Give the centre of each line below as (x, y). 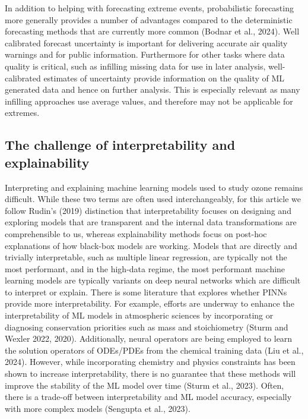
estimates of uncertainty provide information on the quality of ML (164, 78)
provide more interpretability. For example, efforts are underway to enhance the (150, 303)
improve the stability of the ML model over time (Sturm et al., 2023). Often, (145, 385)
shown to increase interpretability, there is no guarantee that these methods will (150, 374)
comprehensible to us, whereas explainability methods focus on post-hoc (136, 233)
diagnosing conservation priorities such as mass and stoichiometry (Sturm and (147, 327)
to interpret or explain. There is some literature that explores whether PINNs (146, 292)
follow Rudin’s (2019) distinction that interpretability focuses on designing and (148, 210)
